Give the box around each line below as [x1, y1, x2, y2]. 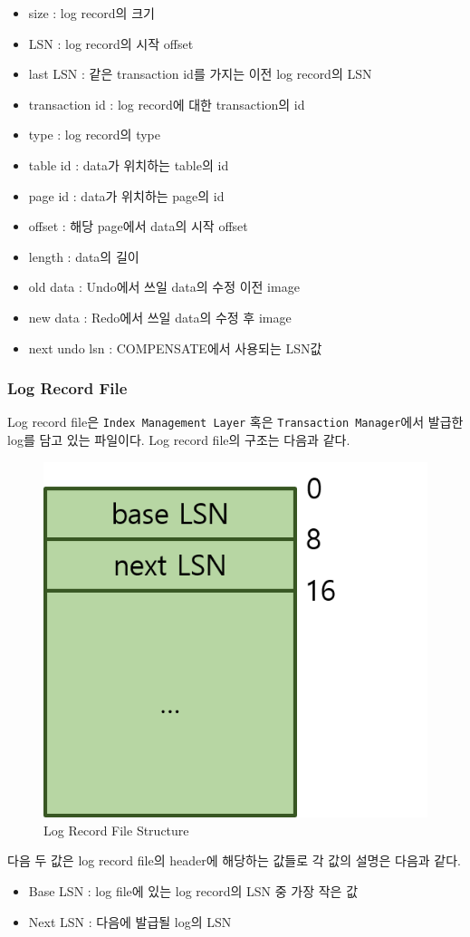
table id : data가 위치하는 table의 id [28, 155, 229, 174]
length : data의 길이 [28, 246, 139, 266]
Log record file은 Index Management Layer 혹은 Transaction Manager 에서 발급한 [7, 412, 464, 431]
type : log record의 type [28, 125, 160, 144]
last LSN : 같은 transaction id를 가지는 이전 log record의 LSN [28, 64, 372, 83]
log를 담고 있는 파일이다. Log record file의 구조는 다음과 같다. [7, 430, 350, 449]
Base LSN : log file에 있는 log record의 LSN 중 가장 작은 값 [28, 882, 359, 901]
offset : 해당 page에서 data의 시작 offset [28, 217, 248, 236]
